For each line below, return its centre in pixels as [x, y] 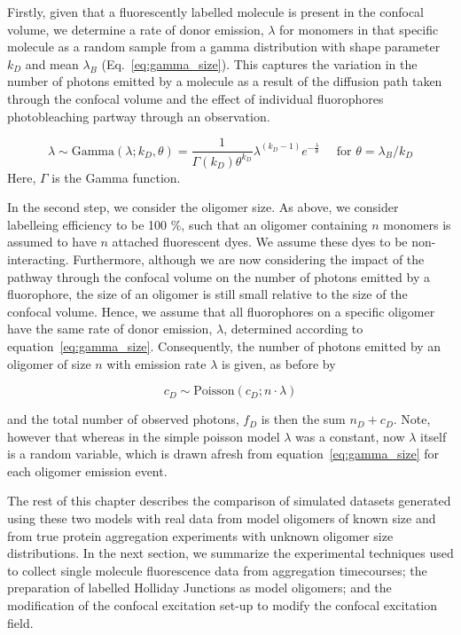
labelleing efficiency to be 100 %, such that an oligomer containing [188, 224]
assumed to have [52, 242]
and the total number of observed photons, [123, 419]
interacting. [38, 259]
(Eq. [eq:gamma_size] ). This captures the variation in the [259, 63]
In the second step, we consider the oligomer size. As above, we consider [203, 207]
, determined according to [293, 329]
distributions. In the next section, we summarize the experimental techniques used [230, 553]
